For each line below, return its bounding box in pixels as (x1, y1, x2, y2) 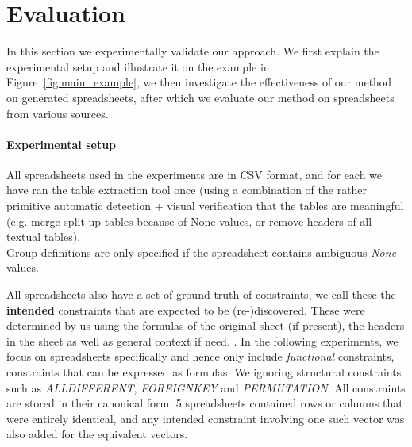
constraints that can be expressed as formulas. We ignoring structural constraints (6, 364, 402, 380)
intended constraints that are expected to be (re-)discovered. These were (6, 301, 365, 318)
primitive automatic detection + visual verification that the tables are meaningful (6, 197, 404, 214)
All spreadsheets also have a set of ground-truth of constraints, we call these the (6, 286, 396, 303)
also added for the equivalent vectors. (6, 426, 188, 442)
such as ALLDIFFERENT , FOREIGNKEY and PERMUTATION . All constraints (6, 379, 406, 395)
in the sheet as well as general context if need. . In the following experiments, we (6, 332, 399, 349)
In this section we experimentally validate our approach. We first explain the (6, 43, 379, 59)
